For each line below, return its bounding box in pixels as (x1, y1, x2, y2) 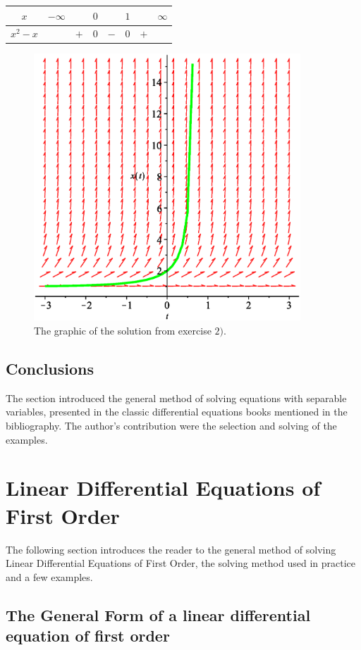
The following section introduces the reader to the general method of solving (6, 542, 336, 556)
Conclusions (6, 358, 94, 380)
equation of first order (6, 625, 170, 646)
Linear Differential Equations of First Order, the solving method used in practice (6, 556, 356, 570)
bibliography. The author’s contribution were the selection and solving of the (6, 418, 337, 433)
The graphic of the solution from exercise (34, 323, 212, 338)
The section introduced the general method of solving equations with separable (6, 390, 347, 405)
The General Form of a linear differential (6, 604, 311, 625)
